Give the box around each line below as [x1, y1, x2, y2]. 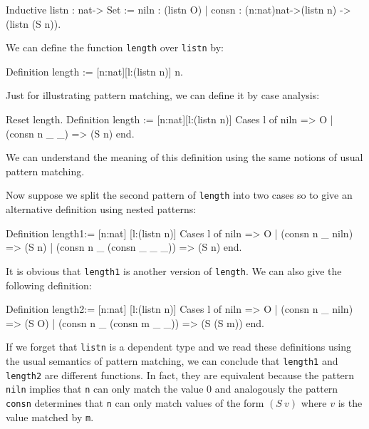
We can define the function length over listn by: [6, 40, 224, 55]
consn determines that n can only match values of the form [6, 395, 264, 410]
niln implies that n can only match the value [6, 381, 204, 396]
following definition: [6, 277, 92, 292]
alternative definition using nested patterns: [6, 202, 197, 217]
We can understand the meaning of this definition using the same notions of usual [6, 150, 363, 165]
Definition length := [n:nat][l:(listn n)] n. [6, 63, 183, 78]
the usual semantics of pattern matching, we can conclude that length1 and [6, 353, 338, 368]
